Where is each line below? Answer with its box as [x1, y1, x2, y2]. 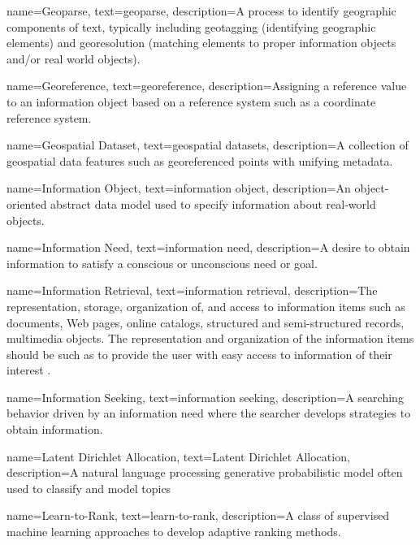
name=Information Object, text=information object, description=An [6, 180, 351, 197]
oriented [6, 195, 47, 212]
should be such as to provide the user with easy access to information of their [6, 345, 392, 362]
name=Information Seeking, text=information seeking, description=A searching [6, 388, 404, 405]
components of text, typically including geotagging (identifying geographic [6, 18, 376, 35]
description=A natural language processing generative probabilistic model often [6, 464, 403, 481]
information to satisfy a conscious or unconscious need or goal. [6, 254, 318, 271]
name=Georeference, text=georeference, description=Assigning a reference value [6, 77, 407, 94]
